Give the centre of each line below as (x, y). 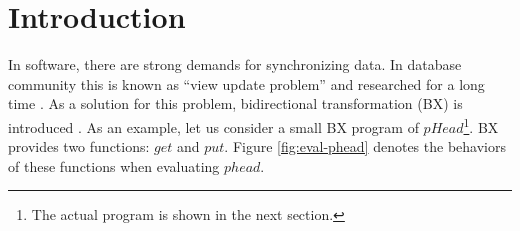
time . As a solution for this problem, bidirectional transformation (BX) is (235, 103)
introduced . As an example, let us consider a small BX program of (213, 126)
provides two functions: (79, 146)
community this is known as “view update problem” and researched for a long (246, 83)
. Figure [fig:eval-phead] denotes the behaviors (365, 146)
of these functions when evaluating (114, 165)
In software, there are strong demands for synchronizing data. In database (235, 64)
